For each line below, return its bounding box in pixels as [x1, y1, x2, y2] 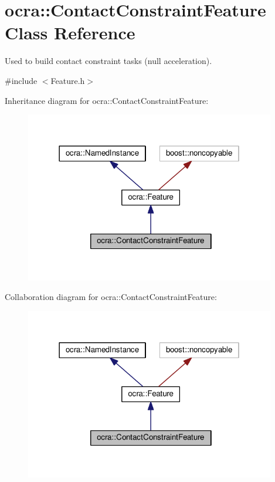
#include [5, 74, 38, 86]
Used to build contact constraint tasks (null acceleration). [5, 55, 212, 67]
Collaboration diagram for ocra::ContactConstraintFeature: [5, 291, 217, 303]
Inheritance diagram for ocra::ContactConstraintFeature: [5, 94, 209, 106]
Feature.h [50, 74, 85, 86]
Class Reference [5, 21, 135, 45]
